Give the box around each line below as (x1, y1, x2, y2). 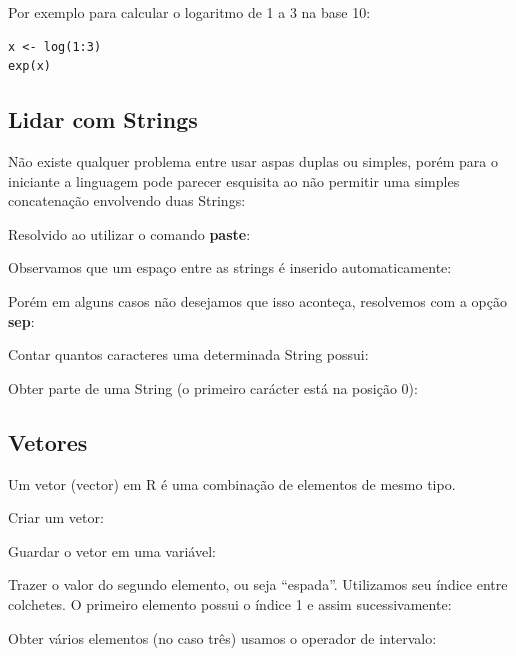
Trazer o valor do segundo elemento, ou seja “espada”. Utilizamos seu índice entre (8, 574, 508, 595)
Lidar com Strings (8, 104, 198, 135)
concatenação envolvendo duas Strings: (8, 190, 246, 211)
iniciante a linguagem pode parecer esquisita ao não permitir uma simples (8, 170, 460, 191)
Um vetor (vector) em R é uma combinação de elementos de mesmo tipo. (8, 473, 456, 494)
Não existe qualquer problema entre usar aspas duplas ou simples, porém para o (8, 150, 498, 171)
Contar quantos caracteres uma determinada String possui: (8, 344, 369, 365)
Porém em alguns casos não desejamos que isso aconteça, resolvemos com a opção (8, 290, 507, 311)
